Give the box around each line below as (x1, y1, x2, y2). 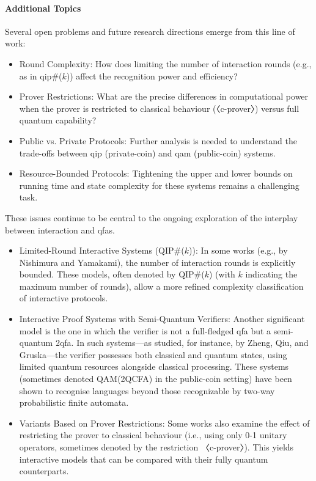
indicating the (245, 268, 298, 281)
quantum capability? (19, 114, 97, 127)
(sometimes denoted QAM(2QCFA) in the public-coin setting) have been (19, 372, 292, 385)
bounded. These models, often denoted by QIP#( (19, 268, 205, 281)
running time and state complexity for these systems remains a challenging (19, 178, 299, 191)
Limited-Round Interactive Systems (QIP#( (19, 244, 185, 257)
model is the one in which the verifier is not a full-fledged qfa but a (19, 324, 271, 337)
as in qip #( (19, 69, 62, 82)
